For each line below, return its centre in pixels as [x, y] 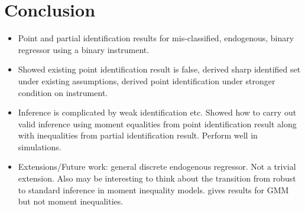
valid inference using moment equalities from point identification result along [157, 123]
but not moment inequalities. [71, 201]
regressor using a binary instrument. [84, 49]
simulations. [40, 146]
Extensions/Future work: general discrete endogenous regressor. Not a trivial [157, 167]
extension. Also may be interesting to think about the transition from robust [157, 178]
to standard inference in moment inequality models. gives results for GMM [153, 189]
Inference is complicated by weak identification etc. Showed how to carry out [157, 112]
